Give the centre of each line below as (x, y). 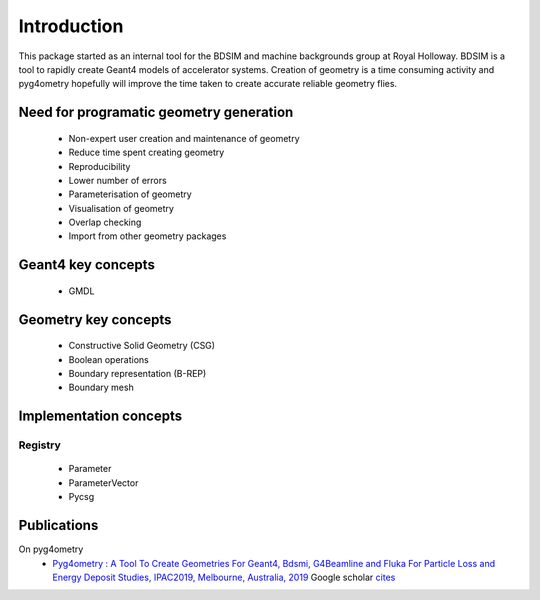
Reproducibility (99, 166)
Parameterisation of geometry (130, 194)
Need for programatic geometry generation (156, 112)
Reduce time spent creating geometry (146, 152)
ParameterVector (103, 482)
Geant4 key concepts (86, 265)
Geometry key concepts (95, 319)
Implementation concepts (100, 416)
